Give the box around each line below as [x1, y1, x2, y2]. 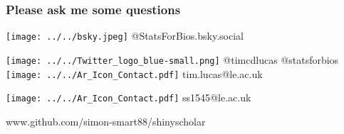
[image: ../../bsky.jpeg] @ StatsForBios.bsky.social [6, 28, 244, 43]
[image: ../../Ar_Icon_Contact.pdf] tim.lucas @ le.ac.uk [6, 66, 263, 81]
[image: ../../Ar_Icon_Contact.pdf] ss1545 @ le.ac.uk [6, 90, 251, 105]
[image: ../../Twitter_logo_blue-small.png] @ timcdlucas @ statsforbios [6, 52, 339, 67]
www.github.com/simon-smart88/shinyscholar [6, 113, 206, 128]
